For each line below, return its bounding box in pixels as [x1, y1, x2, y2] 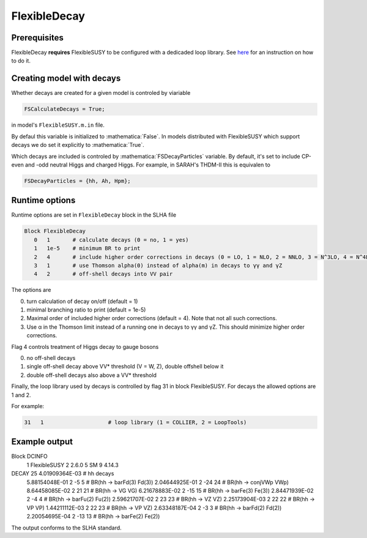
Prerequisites [11, 32, 64, 43]
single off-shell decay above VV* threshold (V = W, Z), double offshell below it [26, 363, 224, 370]
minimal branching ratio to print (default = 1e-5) [26, 306, 146, 313]
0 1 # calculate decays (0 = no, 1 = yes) [34, 236, 189, 243]
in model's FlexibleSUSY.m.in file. [11, 121, 105, 129]
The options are [11, 286, 51, 294]
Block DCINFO [11, 453, 48, 460]
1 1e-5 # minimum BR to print [34, 245, 141, 252]
